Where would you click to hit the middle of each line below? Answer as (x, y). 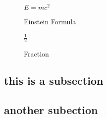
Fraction (36, 54)
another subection (51, 109)
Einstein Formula (50, 22)
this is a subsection (54, 80)
